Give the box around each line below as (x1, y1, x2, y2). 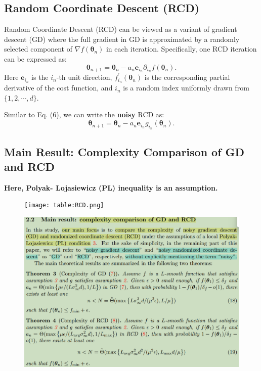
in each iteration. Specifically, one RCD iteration (106, 43, 257, 54)
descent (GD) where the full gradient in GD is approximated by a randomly (4, 33, 240, 44)
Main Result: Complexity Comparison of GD (4, 144, 245, 159)
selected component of (4, 43, 73, 54)
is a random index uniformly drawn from (123, 82, 249, 93)
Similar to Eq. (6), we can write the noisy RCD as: (4, 109, 164, 120)
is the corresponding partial (144, 72, 230, 82)
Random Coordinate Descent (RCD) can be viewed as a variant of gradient (4, 24, 237, 34)
